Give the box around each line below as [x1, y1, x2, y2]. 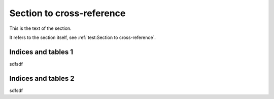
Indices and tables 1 [9, 47, 74, 56]
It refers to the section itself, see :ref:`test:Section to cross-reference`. [9, 34, 156, 40]
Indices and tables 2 [9, 74, 75, 83]
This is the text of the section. [9, 25, 72, 31]
